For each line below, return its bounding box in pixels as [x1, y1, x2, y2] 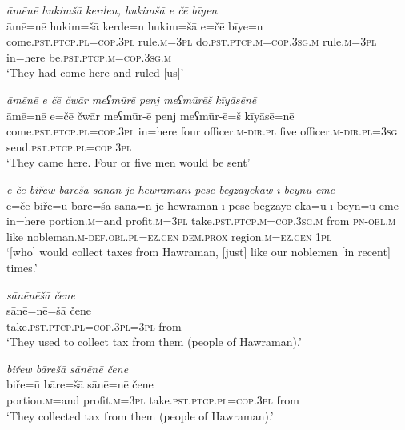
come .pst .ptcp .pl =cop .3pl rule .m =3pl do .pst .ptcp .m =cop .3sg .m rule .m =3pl [6, 33, 377, 50]
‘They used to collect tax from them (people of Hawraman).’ [6, 333, 302, 350]
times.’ [6, 259, 38, 275]
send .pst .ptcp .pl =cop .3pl [6, 138, 132, 155]
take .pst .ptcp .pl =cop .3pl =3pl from [6, 317, 182, 334]
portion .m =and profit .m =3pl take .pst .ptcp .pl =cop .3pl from [6, 392, 299, 408]
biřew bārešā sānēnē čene [6, 360, 129, 376]
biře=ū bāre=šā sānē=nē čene [6, 376, 154, 392]
